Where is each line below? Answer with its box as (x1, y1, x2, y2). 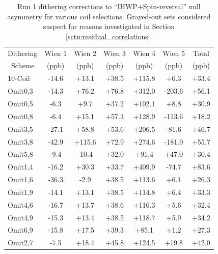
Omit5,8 (8, 149, 33, 159)
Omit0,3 (8, 86, 33, 96)
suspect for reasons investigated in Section (43, 21, 175, 32)
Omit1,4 (8, 161, 33, 172)
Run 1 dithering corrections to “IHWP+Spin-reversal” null (17, 1, 201, 11)
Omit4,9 (8, 212, 33, 222)
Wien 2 (74, 47, 97, 58)
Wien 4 (133, 47, 156, 58)
